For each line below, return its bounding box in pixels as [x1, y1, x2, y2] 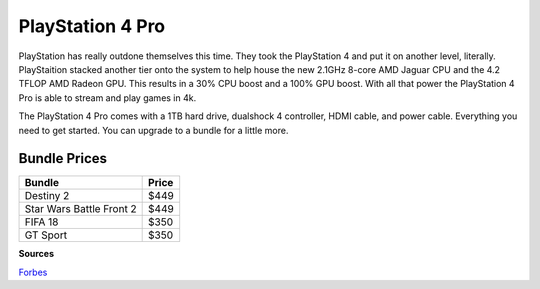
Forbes [18, 266, 48, 278]
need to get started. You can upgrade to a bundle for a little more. [18, 124, 289, 136]
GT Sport [24, 228, 68, 242]
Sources [18, 248, 55, 260]
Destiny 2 [24, 189, 70, 203]
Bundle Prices [18, 150, 108, 167]
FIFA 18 [24, 215, 59, 229]
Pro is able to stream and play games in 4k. [18, 91, 197, 104]
